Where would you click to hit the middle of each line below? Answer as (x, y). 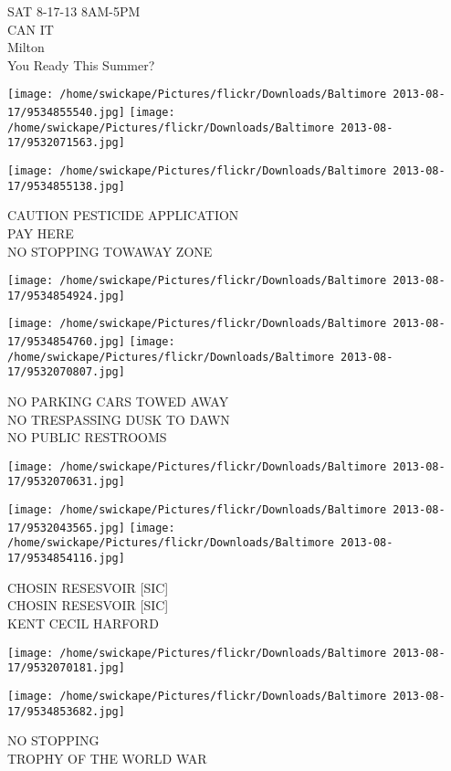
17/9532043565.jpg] (66, 528)
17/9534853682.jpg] (66, 711)
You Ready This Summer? (81, 64)
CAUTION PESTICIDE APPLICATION (123, 215)
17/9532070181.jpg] (66, 668)
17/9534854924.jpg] (66, 296)
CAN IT (31, 29)
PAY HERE (41, 232)
